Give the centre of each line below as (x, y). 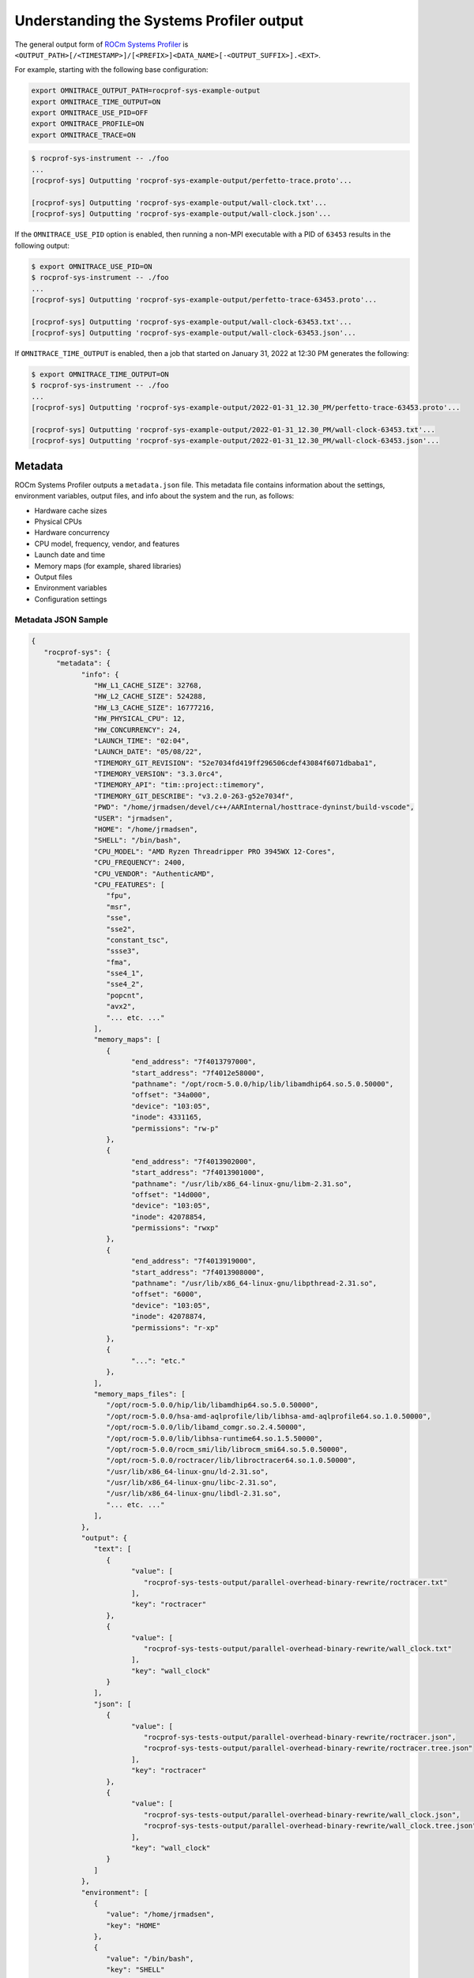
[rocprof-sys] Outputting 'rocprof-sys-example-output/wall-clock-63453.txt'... (192, 322)
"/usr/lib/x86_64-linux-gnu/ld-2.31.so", (188, 1471)
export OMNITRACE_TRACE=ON (83, 135)
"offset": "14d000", (171, 1194)
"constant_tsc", (137, 940)
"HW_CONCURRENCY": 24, (137, 729)
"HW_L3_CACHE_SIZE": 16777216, (154, 707)
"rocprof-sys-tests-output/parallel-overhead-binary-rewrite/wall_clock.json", (302, 1815)
